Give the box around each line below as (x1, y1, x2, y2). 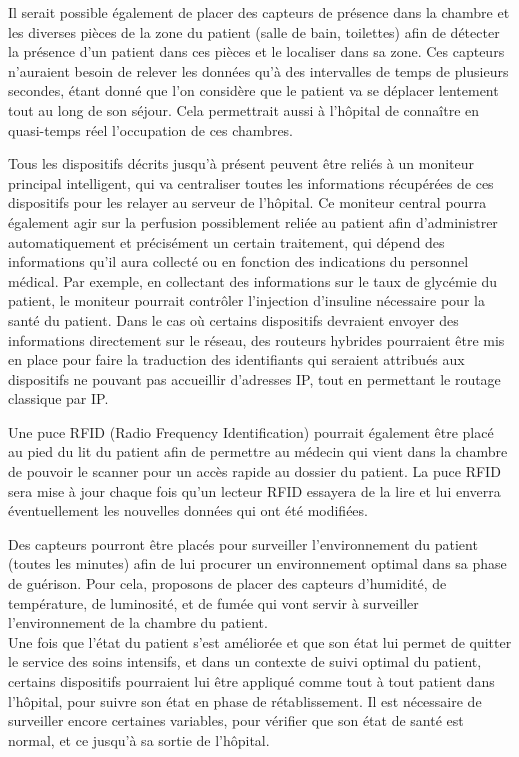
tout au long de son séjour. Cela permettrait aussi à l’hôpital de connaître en (8, 99, 480, 120)
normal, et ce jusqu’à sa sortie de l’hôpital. (8, 729, 270, 750)
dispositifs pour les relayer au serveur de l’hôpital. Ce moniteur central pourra (8, 192, 487, 213)
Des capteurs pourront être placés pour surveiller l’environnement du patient (8, 533, 478, 554)
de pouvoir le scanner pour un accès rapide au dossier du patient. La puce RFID (8, 461, 501, 482)
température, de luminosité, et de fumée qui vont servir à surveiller (8, 592, 419, 613)
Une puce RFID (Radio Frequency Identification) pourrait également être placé (8, 421, 494, 442)
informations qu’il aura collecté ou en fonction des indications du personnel (8, 251, 469, 272)
